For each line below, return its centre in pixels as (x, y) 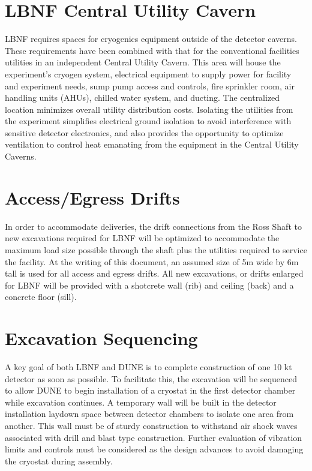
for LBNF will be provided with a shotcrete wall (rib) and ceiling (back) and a (149, 285)
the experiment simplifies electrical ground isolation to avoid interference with (148, 121)
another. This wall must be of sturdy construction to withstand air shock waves (151, 426)
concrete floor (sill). (41, 297)
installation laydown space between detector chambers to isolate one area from (149, 414)
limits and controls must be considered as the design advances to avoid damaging (154, 449)
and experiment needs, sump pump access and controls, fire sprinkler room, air (150, 85)
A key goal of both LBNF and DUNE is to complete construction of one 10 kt (148, 367)
